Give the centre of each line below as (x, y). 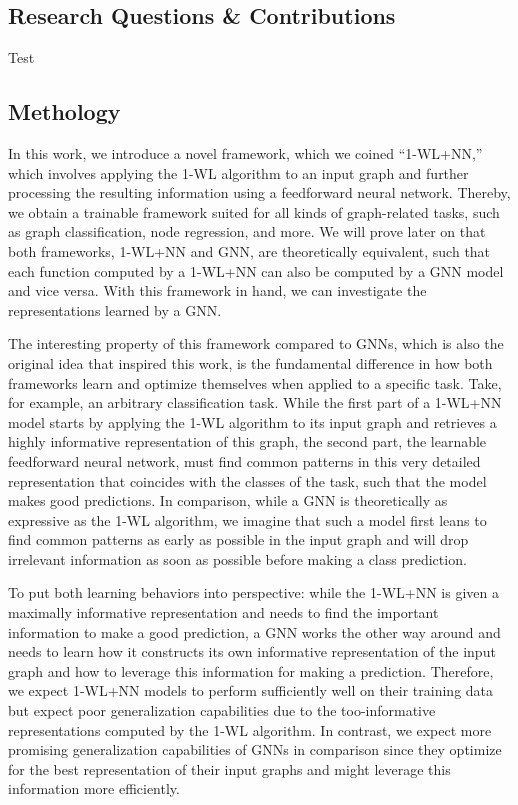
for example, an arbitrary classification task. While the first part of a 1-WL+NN (255, 402)
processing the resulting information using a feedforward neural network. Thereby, (259, 192)
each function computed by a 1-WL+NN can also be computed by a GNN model (256, 270)
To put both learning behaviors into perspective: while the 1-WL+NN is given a (253, 592)
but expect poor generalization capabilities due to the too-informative (222, 710)
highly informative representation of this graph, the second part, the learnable (247, 441)
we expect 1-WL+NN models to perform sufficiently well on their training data (251, 690)
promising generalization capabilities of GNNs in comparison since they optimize (255, 749)
